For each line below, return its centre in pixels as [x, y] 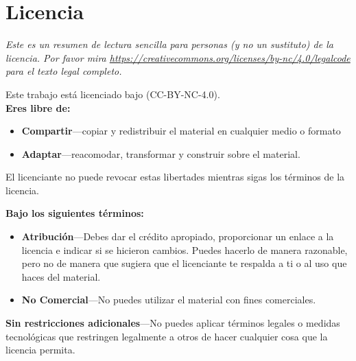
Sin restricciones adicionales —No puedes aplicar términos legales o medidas [173, 323]
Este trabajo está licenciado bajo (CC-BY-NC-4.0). [113, 94]
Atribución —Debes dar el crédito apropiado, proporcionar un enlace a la [178, 236]
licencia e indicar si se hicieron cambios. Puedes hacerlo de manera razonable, [185, 249]
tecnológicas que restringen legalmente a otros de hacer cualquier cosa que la [167, 336]
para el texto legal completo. [64, 71]
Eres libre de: [38, 107]
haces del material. [61, 276]
